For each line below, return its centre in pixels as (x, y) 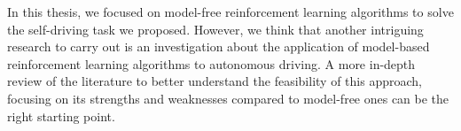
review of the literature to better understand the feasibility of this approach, (215, 81)
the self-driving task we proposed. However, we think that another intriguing (215, 29)
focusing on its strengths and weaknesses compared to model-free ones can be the (228, 98)
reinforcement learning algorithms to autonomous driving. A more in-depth (211, 63)
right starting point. (61, 116)
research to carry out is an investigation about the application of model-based (219, 46)
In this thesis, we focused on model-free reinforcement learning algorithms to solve (230, 12)
